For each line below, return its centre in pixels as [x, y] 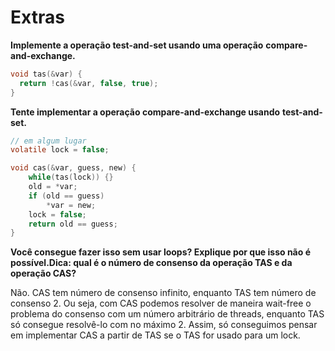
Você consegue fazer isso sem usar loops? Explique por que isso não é [160, 252]
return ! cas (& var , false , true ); [89, 83]
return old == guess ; [73, 224]
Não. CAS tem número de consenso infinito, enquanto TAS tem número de [163, 293]
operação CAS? [43, 273]
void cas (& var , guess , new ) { [73, 168]
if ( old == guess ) [66, 196]
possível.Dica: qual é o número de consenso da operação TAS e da [151, 263]
